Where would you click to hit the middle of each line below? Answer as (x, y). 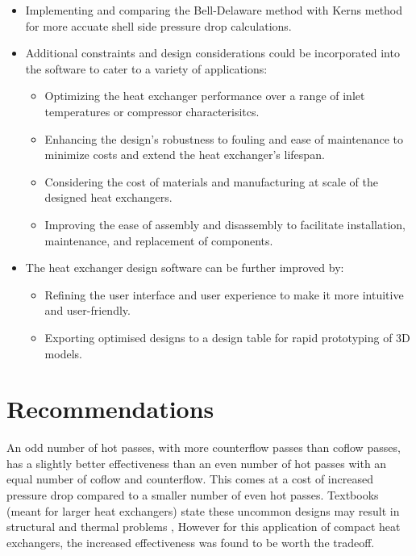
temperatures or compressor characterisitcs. (152, 111)
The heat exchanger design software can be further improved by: (185, 268)
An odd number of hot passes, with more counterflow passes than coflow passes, (204, 447)
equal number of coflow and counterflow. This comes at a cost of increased (190, 479)
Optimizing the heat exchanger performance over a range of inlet (205, 96)
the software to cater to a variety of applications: (146, 68)
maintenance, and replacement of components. (159, 240)
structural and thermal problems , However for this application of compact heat (204, 527)
